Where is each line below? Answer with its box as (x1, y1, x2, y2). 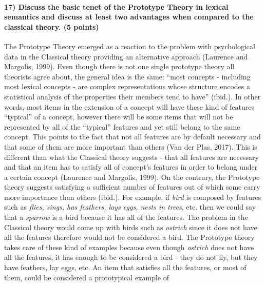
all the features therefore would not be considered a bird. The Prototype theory (4, 232, 255, 242)
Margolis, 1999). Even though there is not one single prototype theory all (4, 61, 235, 72)
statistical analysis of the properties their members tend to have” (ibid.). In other (4, 91, 261, 101)
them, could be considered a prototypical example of (4, 272, 169, 282)
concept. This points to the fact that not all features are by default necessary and (4, 131, 261, 142)
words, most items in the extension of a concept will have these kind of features (4, 101, 254, 112)
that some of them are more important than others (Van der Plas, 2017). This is (4, 141, 257, 152)
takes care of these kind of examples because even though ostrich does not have (4, 241, 254, 252)
